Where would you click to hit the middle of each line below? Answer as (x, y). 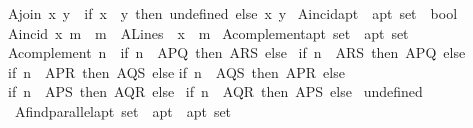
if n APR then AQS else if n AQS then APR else (176, 71)
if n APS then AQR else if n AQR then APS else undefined (215, 91)
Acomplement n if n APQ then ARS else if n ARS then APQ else (237, 52)
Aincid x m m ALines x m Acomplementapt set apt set (208, 32)
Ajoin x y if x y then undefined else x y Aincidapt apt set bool (233, 13)
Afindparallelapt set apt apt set (123, 110)
